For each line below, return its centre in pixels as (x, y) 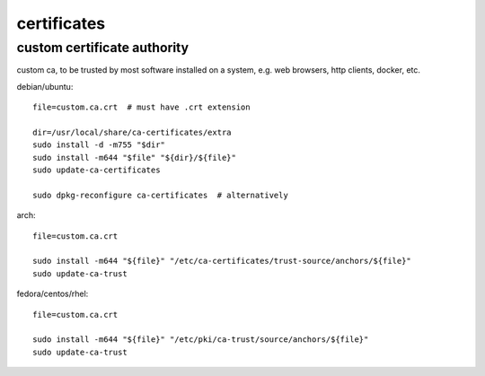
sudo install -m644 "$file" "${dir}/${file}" (135, 157)
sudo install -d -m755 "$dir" (99, 145)
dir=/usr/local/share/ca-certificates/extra (132, 132)
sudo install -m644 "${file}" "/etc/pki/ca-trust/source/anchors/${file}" (201, 340)
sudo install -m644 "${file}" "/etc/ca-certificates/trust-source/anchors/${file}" (222, 261)
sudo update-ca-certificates (97, 170)
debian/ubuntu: (45, 86)
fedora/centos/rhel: (53, 294)
